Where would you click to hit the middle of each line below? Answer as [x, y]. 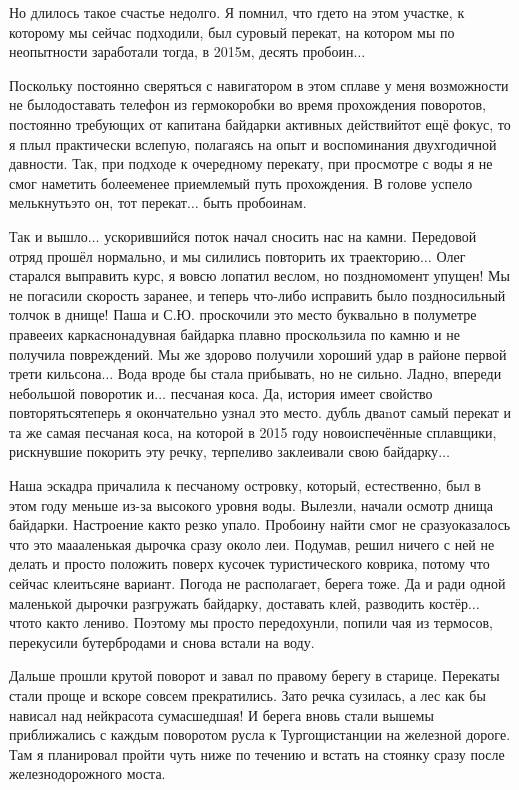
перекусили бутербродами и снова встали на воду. [162, 641]
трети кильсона [55, 373]
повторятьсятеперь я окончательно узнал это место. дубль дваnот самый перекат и [260, 412]
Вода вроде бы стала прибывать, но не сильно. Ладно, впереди [309, 373]
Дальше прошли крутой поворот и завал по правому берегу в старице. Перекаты [254, 675]
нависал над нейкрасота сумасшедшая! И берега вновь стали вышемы [221, 714]
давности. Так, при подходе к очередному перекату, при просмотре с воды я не [251, 163]
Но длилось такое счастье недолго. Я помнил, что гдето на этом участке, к [237, 12]
